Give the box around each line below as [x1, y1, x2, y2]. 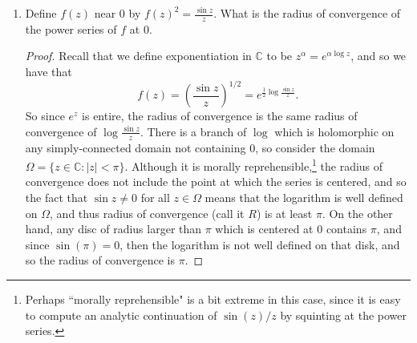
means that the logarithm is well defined [204, 188, 403, 205]
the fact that [25, 188, 88, 205]
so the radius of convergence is [25, 252, 175, 268]
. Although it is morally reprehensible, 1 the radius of [124, 155, 383, 174]
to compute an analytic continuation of [25, 306, 217, 323]
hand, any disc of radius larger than [25, 220, 202, 237]
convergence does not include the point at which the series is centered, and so [25, 173, 407, 190]
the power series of [25, 20, 117, 37]
